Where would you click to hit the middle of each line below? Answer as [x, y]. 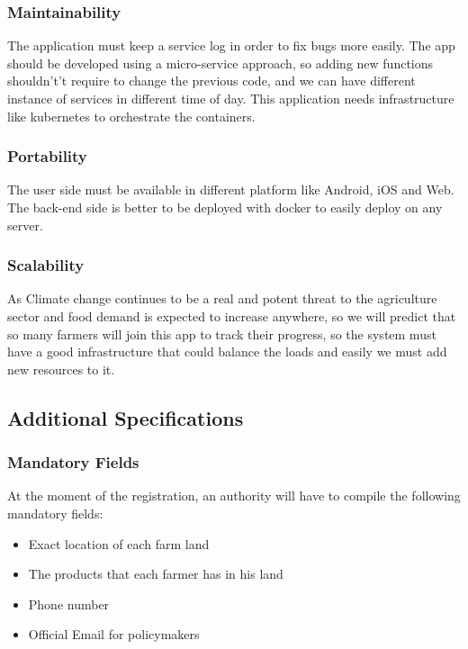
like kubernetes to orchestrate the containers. [131, 116]
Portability [47, 156]
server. [25, 225]
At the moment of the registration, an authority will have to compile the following [234, 496]
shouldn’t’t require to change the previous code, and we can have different [211, 81]
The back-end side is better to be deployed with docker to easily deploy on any [225, 207]
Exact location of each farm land [119, 543]
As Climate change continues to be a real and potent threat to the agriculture [222, 298]
